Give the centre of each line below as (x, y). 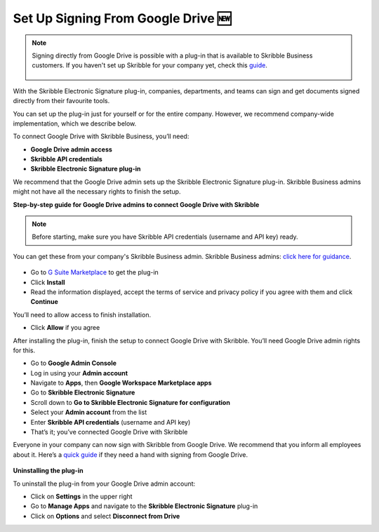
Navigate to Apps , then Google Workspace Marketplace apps (121, 383)
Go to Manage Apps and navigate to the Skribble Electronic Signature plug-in (144, 506)
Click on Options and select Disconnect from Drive (105, 516)
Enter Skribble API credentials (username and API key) (111, 422)
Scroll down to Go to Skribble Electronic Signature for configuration (131, 402)
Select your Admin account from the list (89, 412)
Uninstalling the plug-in (48, 471)
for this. (24, 350)
